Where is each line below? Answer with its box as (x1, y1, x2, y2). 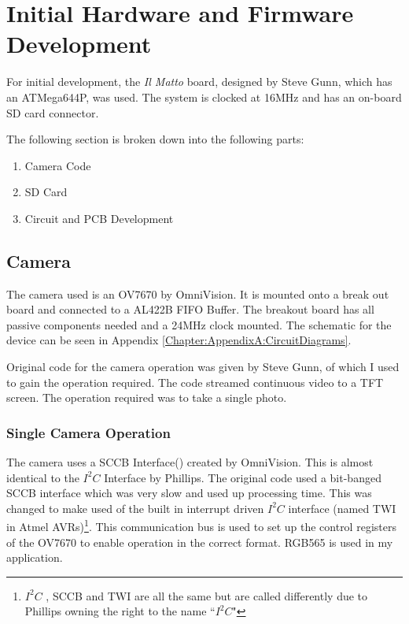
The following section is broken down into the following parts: (6, 131, 304, 147)
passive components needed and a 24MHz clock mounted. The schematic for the (6, 316, 392, 332)
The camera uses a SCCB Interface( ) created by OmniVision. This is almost (6, 454, 374, 470)
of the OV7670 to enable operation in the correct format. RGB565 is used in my (6, 533, 393, 550)
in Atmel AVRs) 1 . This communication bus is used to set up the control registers (6, 516, 396, 535)
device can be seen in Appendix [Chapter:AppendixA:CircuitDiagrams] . (6, 332, 352, 348)
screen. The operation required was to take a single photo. (6, 389, 287, 406)
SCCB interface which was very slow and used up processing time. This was (6, 485, 372, 501)
